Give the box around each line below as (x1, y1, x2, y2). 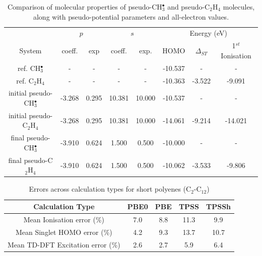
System (19, 45, 42, 56)
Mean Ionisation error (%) (23, 214, 105, 224)
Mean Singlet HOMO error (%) (15, 226, 112, 237)
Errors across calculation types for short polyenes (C (29, 184, 191, 194)
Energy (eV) (189, 28, 227, 38)
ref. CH (18, 62, 41, 73)
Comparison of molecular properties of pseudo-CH (7, 2, 162, 12)
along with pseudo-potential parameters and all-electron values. (33, 11, 229, 22)
